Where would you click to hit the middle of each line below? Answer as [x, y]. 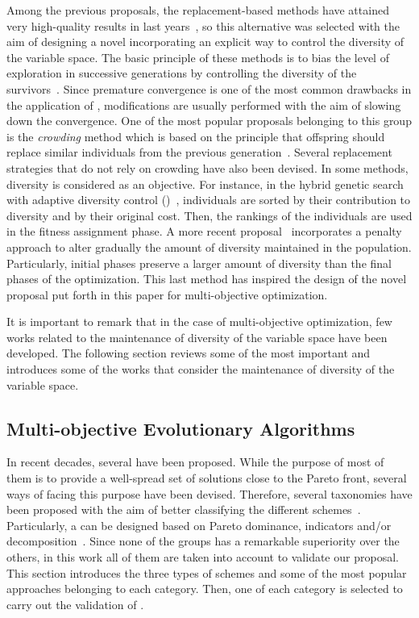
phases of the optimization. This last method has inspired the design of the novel [207, 279]
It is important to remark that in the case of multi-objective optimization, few [199, 322]
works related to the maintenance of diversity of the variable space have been [197, 337]
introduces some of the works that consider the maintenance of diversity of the [201, 369]
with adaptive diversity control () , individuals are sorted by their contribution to [209, 200]
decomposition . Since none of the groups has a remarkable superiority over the [203, 541]
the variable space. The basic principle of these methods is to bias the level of [198, 57]
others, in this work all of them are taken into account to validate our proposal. [203, 557]
